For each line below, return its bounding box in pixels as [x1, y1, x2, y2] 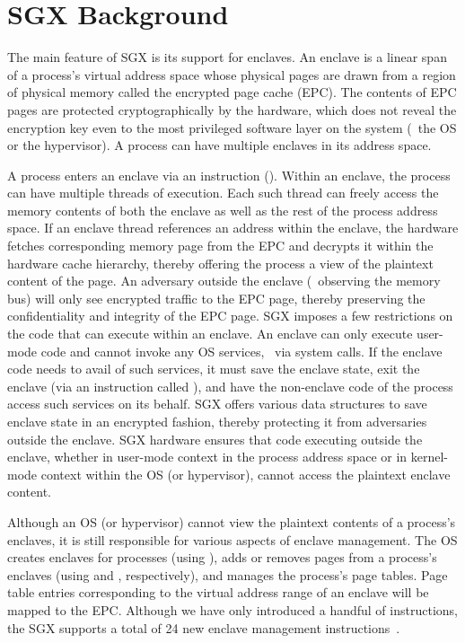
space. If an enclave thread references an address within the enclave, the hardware [7, 218, 459, 237]
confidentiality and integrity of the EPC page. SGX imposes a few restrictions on [7, 306, 453, 325]
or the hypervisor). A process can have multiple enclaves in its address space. [7, 136, 432, 154]
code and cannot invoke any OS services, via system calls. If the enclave [40, 341, 443, 360]
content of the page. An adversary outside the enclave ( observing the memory [7, 271, 441, 290]
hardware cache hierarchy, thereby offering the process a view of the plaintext [7, 253, 434, 272]
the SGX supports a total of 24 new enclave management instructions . [7, 618, 400, 637]
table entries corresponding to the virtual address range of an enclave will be [7, 583, 429, 602]
